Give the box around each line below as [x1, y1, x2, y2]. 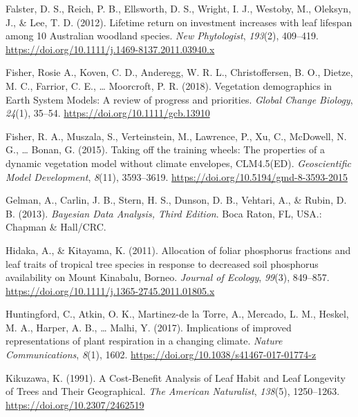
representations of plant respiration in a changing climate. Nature [6, 333, 283, 348]
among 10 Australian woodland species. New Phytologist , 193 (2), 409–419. [6, 28, 319, 43]
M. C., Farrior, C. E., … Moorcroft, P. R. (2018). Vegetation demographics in [6, 78, 332, 93]
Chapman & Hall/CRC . [6, 220, 106, 234]
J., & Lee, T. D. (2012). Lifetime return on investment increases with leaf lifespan [6, 14, 352, 29]
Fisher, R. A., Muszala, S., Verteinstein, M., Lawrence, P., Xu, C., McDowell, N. [6, 128, 347, 143]
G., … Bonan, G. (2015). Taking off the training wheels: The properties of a [6, 142, 325, 157]
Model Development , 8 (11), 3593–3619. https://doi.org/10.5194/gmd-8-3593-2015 [6, 169, 348, 184]
